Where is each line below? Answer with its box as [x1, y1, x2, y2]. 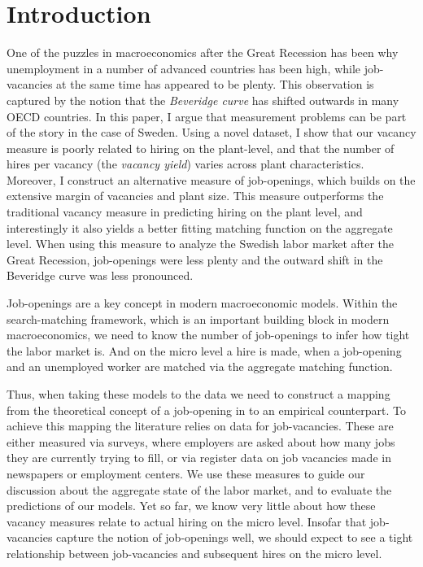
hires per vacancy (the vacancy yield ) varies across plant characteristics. [7, 155, 364, 172]
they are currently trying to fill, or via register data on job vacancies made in [7, 449, 391, 466]
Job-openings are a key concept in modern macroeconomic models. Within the [7, 294, 398, 312]
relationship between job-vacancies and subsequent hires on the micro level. [7, 544, 382, 561]
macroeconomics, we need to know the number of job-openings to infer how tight [7, 326, 410, 343]
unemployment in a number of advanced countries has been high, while [7, 59, 361, 76]
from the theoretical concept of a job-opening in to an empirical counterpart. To [7, 401, 406, 418]
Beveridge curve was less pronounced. [7, 267, 194, 284]
